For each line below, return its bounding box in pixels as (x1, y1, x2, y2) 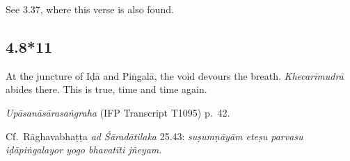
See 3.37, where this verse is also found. (6, 2, 174, 16)
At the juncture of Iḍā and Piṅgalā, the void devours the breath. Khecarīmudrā (6, 68, 344, 83)
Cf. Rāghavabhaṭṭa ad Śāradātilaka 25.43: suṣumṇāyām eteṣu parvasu (6, 128, 303, 143)
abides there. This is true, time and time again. (6, 82, 207, 96)
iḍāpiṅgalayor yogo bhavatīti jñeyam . (6, 142, 162, 157)
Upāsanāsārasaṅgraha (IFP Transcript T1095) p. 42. (6, 105, 230, 119)
